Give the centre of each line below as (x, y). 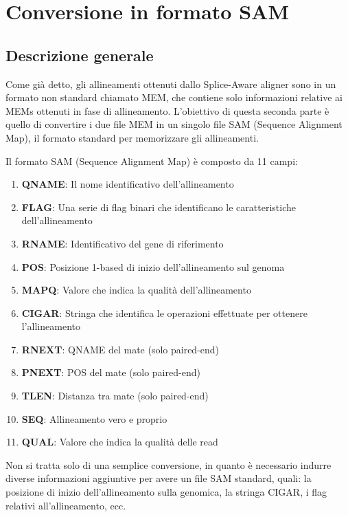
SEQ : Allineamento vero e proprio (94, 418)
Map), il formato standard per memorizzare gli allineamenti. (132, 137)
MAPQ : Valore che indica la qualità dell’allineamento (136, 290)
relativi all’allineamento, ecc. (66, 505)
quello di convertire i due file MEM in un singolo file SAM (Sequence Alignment (174, 124)
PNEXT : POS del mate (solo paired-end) (111, 372)
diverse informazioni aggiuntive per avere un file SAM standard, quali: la (159, 478)
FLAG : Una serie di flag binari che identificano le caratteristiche (159, 207)
